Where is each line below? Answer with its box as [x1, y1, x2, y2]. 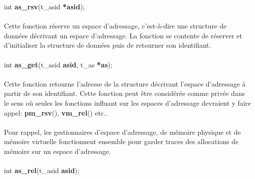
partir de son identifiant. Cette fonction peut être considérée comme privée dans [4, 88, 245, 98]
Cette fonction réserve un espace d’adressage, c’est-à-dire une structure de [4, 21, 227, 31]
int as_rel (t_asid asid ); [4, 165, 80, 176]
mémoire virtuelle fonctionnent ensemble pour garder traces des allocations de [4, 136, 239, 147]
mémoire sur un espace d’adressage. [4, 146, 111, 156]
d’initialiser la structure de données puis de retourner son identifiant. [4, 40, 211, 50]
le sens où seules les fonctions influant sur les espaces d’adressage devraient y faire [4, 97, 251, 108]
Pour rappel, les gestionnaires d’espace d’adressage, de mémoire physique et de [4, 126, 241, 137]
